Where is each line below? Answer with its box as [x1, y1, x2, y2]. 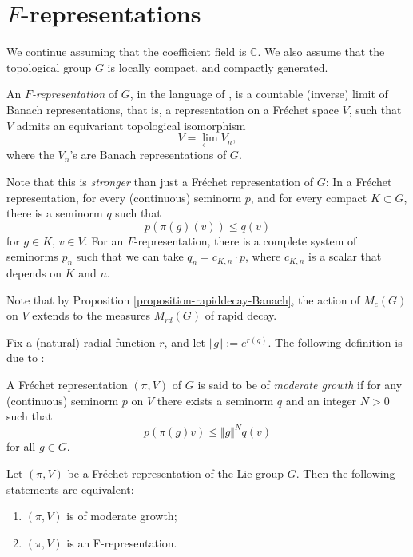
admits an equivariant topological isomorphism [16, 117, 246, 133]
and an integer [285, 392, 357, 408]
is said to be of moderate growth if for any [197, 376, 403, 393]
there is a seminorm [6, 205, 103, 221]
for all [6, 438, 36, 455]
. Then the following [296, 464, 395, 481]
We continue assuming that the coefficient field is [6, 43, 247, 60]
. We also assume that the [257, 43, 385, 60]
